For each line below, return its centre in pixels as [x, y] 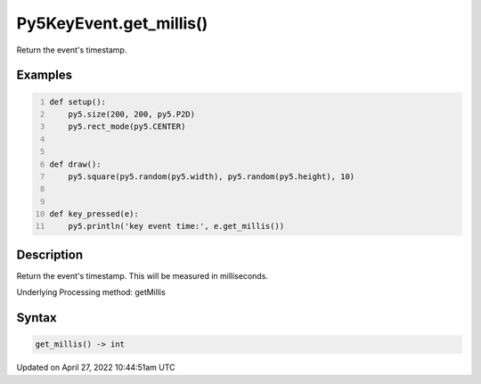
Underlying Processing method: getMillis [91, 292]
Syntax [37, 318]
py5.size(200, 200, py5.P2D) [132, 114]
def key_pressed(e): [94, 214]
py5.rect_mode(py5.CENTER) [127, 127]
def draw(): [75, 164]
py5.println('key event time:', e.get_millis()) [176, 226]
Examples [45, 75]
